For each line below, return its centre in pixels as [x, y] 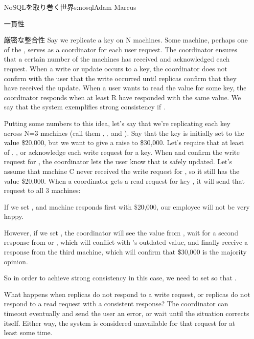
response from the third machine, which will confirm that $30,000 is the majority [125, 252]
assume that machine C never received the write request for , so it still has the [122, 171]
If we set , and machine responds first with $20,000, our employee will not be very [127, 206]
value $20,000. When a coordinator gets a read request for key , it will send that [124, 180]
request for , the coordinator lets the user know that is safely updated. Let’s [118, 161]
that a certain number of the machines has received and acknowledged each [117, 59]
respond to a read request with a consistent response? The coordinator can [116, 304]
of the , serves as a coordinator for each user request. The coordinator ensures [121, 49]
